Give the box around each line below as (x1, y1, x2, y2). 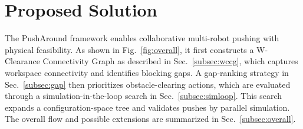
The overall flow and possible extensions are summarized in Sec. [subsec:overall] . (5, 113, 296, 125)
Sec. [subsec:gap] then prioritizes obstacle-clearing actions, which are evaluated (5, 78, 291, 90)
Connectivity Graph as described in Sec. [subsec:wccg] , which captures (42, 55, 298, 67)
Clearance (5, 55, 40, 67)
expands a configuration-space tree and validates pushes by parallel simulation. (5, 101, 290, 113)
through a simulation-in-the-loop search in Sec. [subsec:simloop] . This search (5, 90, 282, 102)
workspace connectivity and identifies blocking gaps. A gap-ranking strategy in (5, 66, 289, 78)
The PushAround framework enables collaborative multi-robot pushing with (5, 32, 279, 44)
